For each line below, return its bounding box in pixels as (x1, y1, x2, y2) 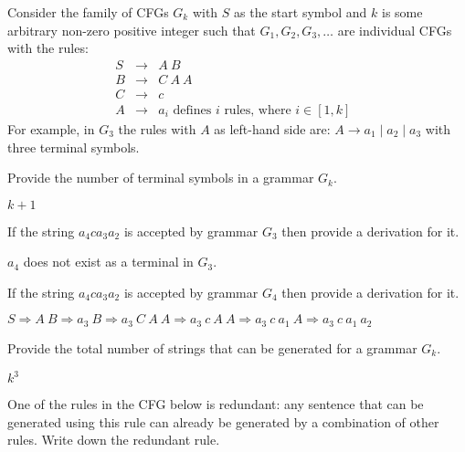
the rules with (118, 119, 196, 138)
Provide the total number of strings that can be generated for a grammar (7, 338, 417, 357)
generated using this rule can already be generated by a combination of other (7, 412, 439, 431)
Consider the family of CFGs (7, 3, 169, 21)
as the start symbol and (234, 3, 367, 21)
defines (173, 103, 212, 117)
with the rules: (7, 38, 89, 58)
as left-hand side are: (214, 119, 331, 138)
